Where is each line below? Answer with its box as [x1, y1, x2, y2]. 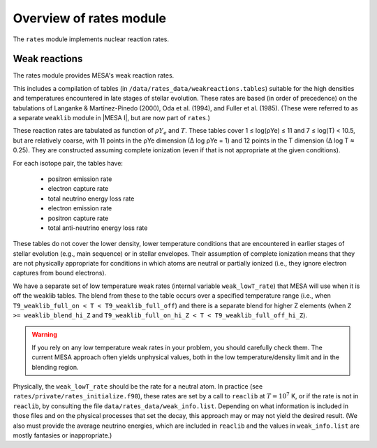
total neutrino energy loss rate [47, 194, 135, 203]
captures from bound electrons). [13, 269, 107, 277]
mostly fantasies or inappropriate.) [13, 431, 112, 440]
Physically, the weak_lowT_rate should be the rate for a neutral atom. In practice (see [13, 382, 263, 391]
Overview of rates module [13, 10, 167, 26]
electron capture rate [47, 185, 109, 193]
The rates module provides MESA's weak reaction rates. [13, 71, 175, 80]
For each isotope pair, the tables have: [13, 159, 124, 167]
